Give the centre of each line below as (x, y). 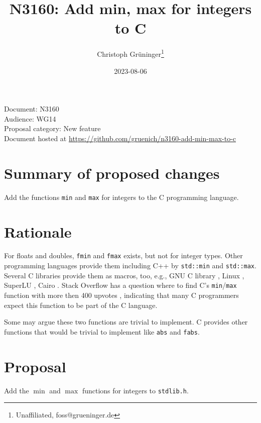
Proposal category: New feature (52, 128)
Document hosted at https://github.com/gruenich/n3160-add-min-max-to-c (120, 138)
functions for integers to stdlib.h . (135, 390)
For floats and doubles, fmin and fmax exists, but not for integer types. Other (123, 255)
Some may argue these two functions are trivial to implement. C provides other (126, 322)
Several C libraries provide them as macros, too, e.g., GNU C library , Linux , (124, 275)
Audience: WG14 (30, 118)
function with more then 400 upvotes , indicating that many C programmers (121, 295)
